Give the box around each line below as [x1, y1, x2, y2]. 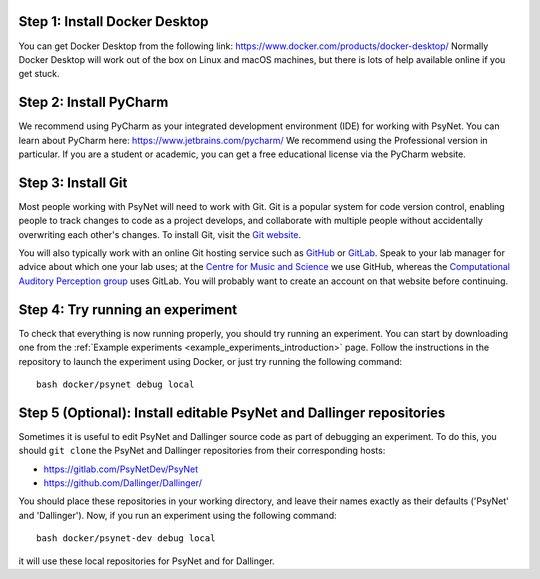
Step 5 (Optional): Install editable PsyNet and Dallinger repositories [18, 404, 446, 421]
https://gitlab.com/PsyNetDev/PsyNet [43, 463, 199, 475]
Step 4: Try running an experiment [18, 301, 238, 318]
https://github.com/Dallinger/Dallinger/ [43, 477, 202, 489]
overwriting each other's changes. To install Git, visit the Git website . [18, 228, 302, 240]
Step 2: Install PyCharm [18, 94, 169, 111]
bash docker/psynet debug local [36, 378, 195, 390]
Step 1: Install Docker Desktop [18, 13, 209, 30]
